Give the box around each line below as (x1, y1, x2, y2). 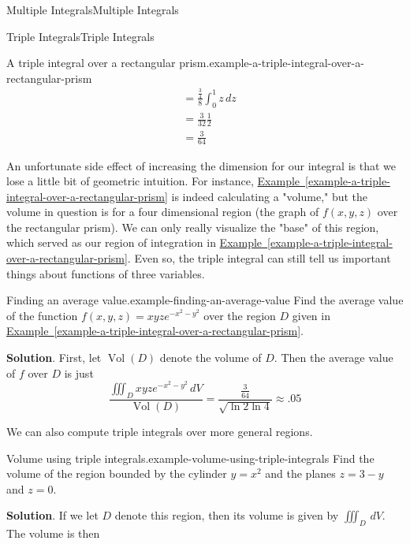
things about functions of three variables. (6, 265, 205, 281)
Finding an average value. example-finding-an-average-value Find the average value (6, 292, 404, 308)
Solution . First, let (6, 349, 102, 366)
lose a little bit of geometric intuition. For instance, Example (6, 173, 300, 189)
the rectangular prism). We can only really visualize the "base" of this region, (6, 218, 379, 235)
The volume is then (6, 525, 100, 542)
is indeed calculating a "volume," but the (171, 188, 368, 204)
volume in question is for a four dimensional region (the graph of (6, 203, 319, 220)
